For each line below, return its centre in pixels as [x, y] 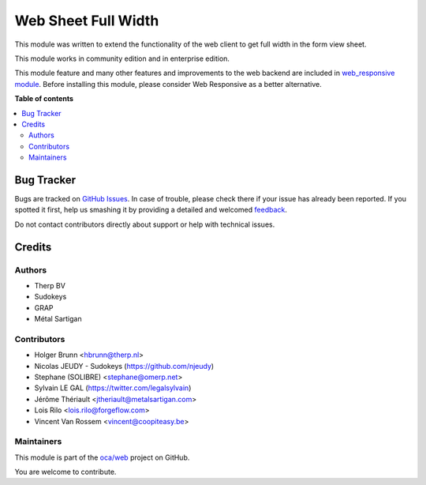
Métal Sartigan [58, 319]
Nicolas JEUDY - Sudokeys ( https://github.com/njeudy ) [124, 366]
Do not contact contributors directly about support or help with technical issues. [145, 224]
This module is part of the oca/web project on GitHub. [102, 457]
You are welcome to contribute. [65, 472]
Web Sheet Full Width [87, 21]
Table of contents [44, 99]
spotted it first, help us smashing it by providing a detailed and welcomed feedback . [151, 210]
